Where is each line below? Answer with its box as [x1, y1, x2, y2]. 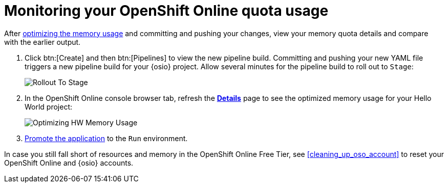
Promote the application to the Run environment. [25, 133, 188, 143]
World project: [25, 102, 73, 111]
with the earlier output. [4, 37, 81, 46]
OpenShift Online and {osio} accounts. [4, 158, 134, 167]
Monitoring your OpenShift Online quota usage [4, 2, 329, 19]
